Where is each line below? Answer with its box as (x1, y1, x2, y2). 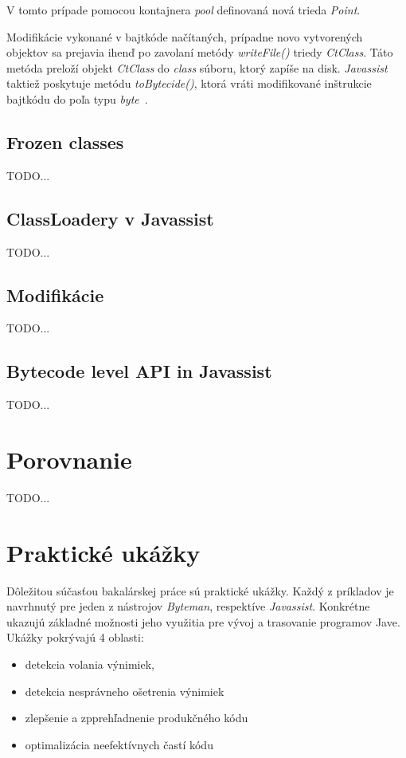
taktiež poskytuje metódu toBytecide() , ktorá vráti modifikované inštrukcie (6, 75, 372, 92)
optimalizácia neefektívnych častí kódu (25, 736, 213, 752)
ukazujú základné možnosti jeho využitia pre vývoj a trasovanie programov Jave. (6, 613, 400, 630)
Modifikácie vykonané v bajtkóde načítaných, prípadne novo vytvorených (6, 28, 363, 45)
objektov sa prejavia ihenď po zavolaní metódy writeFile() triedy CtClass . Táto (6, 44, 393, 61)
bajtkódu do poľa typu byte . (6, 90, 148, 107)
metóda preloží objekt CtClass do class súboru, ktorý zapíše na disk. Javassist (6, 59, 388, 76)
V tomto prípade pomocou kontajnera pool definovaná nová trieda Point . (6, 2, 361, 18)
